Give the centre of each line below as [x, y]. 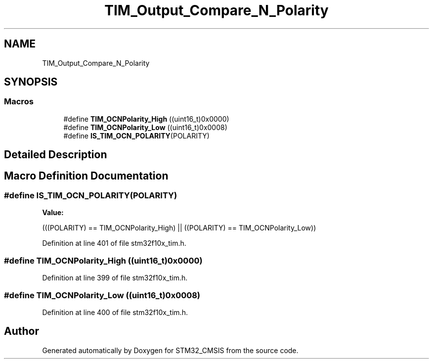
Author [22, 331]
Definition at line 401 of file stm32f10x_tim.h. [114, 243]
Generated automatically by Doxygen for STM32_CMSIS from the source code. [170, 350]
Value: [53, 213]
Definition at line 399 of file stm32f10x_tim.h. [115, 278]
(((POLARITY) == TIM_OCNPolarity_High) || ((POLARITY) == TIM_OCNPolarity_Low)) [179, 228]
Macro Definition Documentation [86, 176]
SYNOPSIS [31, 82]
